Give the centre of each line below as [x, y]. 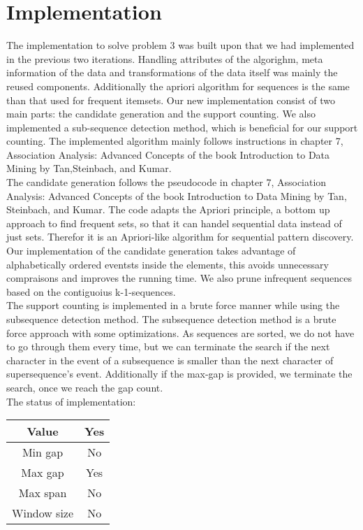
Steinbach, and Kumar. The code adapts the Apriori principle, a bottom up [168, 209]
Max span [43, 493]
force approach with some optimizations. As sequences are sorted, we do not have [180, 332]
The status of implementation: [71, 401]
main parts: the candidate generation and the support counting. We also [161, 114]
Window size [43, 513]
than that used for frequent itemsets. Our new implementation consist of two [171, 100]
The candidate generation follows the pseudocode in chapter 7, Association [166, 182]
